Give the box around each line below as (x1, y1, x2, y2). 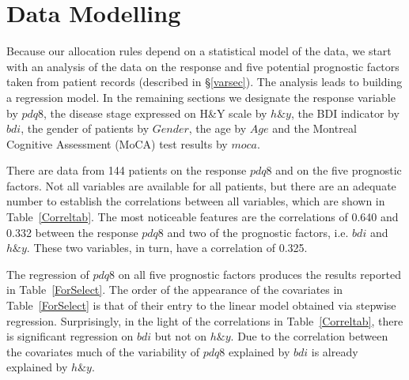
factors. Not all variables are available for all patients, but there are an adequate (6, 177, 396, 194)
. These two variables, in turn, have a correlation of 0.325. (26, 239, 308, 256)
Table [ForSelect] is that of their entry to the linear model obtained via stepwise (6, 297, 396, 314)
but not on (154, 328, 207, 344)
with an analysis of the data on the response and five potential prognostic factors (6, 58, 400, 74)
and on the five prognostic (275, 162, 402, 179)
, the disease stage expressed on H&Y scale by (44, 104, 267, 121)
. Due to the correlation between (230, 328, 388, 344)
